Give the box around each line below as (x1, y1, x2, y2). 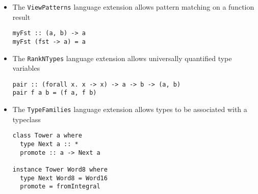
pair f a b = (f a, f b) (12, 89, 97, 97)
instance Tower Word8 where (12, 166, 108, 173)
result (12, 11, 31, 22)
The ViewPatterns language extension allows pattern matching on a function (12, 2, 254, 12)
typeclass (12, 114, 41, 124)
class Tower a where (12, 132, 82, 140)
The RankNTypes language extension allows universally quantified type (12, 52, 232, 63)
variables (12, 63, 40, 73)
